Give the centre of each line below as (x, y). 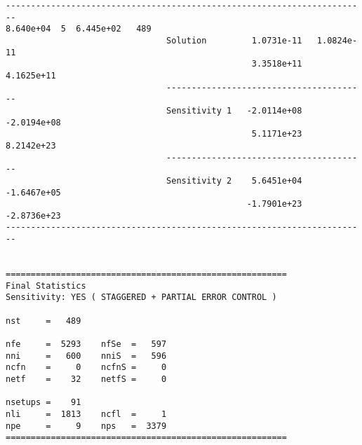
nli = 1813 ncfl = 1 (86, 414)
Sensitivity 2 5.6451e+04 (234, 180)
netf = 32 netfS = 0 (86, 379)
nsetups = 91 (43, 403)
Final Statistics (46, 286)
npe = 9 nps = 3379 (86, 426)
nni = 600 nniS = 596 (86, 356)
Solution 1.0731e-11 (234, 40)
